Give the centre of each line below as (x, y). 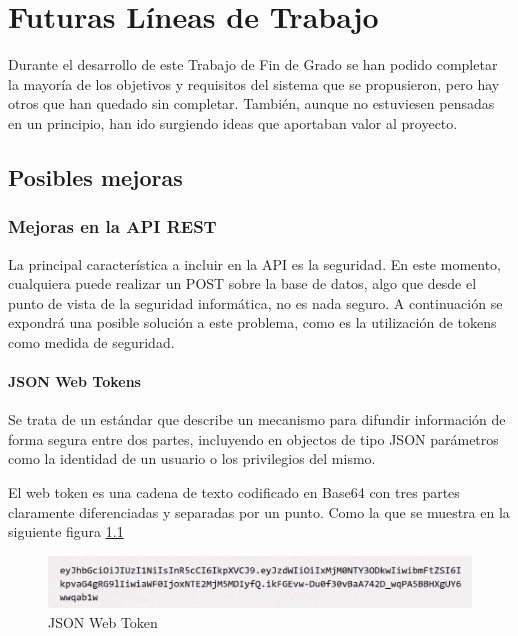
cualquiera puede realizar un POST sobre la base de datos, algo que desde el (242, 283)
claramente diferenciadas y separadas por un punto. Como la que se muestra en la (259, 511)
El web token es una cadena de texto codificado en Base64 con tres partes (234, 492)
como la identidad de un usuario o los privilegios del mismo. (192, 458)
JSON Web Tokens (74, 381)
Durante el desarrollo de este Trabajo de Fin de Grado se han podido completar (253, 64)
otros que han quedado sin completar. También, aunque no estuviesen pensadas (251, 103)
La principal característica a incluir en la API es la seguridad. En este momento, (255, 263)
